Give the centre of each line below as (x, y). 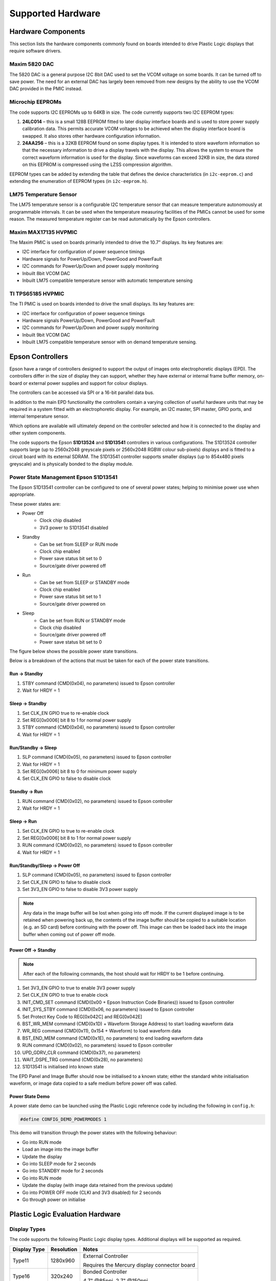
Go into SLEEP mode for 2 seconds (59, 1164)
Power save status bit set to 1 (70, 596)
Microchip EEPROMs (36, 102)
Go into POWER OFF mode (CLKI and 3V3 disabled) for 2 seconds (92, 1192)
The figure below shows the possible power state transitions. (74, 651)
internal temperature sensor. (39, 416)
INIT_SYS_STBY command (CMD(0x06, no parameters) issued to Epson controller (108, 1009)
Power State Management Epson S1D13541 (63, 477)
